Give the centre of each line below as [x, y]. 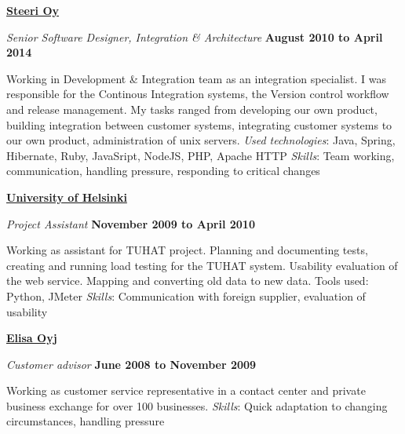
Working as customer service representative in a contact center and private [186, 390]
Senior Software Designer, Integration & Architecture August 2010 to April [195, 36]
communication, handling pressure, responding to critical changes [163, 171]
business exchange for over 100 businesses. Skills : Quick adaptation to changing [197, 405]
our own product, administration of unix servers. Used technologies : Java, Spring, [201, 140]
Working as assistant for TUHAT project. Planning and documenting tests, [187, 250]
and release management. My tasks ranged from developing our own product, [192, 109]
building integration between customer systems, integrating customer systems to [199, 124]
